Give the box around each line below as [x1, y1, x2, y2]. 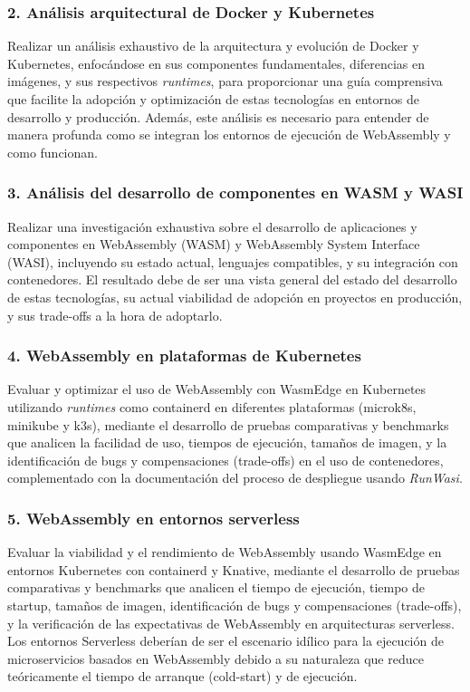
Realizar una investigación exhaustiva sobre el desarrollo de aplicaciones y [7, 216, 417, 235]
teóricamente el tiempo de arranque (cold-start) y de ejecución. [7, 667, 358, 686]
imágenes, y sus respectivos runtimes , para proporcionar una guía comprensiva [7, 72, 443, 91]
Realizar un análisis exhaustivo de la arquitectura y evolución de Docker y [7, 36, 419, 55]
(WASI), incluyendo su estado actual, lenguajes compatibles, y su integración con [7, 252, 458, 271]
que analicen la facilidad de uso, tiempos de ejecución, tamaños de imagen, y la [7, 433, 447, 452]
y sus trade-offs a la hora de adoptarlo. [7, 305, 223, 324]
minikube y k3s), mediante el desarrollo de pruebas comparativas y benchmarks [7, 415, 449, 434]
